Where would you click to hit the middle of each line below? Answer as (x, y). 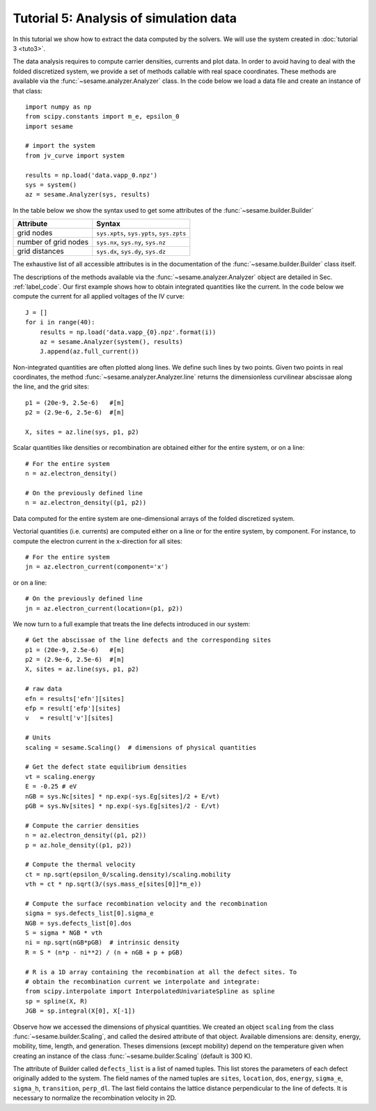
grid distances (40, 251)
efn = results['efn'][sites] (75, 698)
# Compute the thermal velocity (80, 864)
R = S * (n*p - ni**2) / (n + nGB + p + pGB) (104, 952)
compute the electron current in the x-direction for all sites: (97, 541)
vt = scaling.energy (60, 777)
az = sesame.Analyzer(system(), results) (111, 341)
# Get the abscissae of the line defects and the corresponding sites (148, 640)
